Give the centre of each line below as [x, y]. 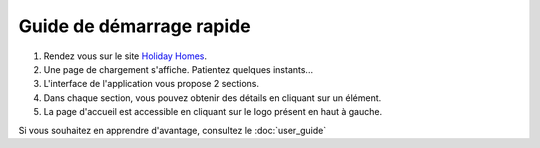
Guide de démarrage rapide [134, 26]
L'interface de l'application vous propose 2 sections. [151, 84]
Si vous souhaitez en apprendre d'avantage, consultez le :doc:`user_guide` [172, 130]
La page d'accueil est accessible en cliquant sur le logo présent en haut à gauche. [213, 112]
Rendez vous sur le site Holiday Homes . [125, 56]
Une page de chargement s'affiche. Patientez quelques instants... [178, 69]
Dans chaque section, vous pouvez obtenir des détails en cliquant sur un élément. [212, 97]
